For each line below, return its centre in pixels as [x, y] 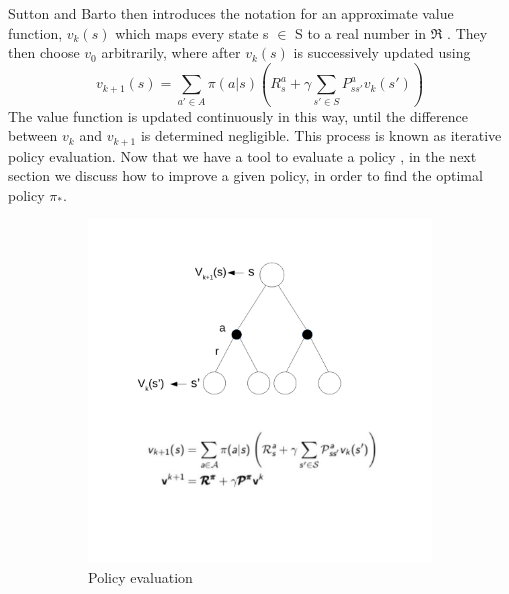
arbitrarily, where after [171, 52]
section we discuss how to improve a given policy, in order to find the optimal [245, 175]
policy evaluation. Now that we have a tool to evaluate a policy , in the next [242, 155]
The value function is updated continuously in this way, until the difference [238, 115]
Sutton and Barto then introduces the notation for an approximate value [231, 13]
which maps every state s [192, 32]
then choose [44, 52]
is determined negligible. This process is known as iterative [321, 135]
